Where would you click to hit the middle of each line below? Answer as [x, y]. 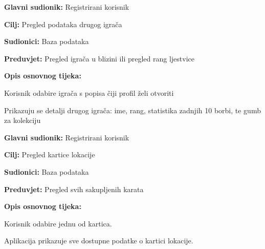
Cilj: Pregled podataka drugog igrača [63, 24]
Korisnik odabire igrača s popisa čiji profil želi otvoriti [89, 92]
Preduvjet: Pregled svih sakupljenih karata [74, 189]
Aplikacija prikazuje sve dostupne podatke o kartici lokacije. [99, 241]
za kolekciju [23, 120]
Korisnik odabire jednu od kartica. [58, 223]
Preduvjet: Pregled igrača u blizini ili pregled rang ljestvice [99, 58]
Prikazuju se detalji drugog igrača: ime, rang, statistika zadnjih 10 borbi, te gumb [132, 110]
